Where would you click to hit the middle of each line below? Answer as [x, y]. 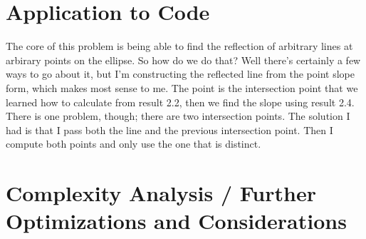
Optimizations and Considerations [176, 221]
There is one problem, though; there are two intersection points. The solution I [178, 116]
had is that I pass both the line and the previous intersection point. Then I [169, 129]
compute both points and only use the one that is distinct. [134, 144]
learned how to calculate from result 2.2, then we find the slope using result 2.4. [180, 102]
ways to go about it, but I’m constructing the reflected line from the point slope [180, 74]
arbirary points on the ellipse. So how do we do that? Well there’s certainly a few [183, 60]
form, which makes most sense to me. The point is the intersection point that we [182, 87]
